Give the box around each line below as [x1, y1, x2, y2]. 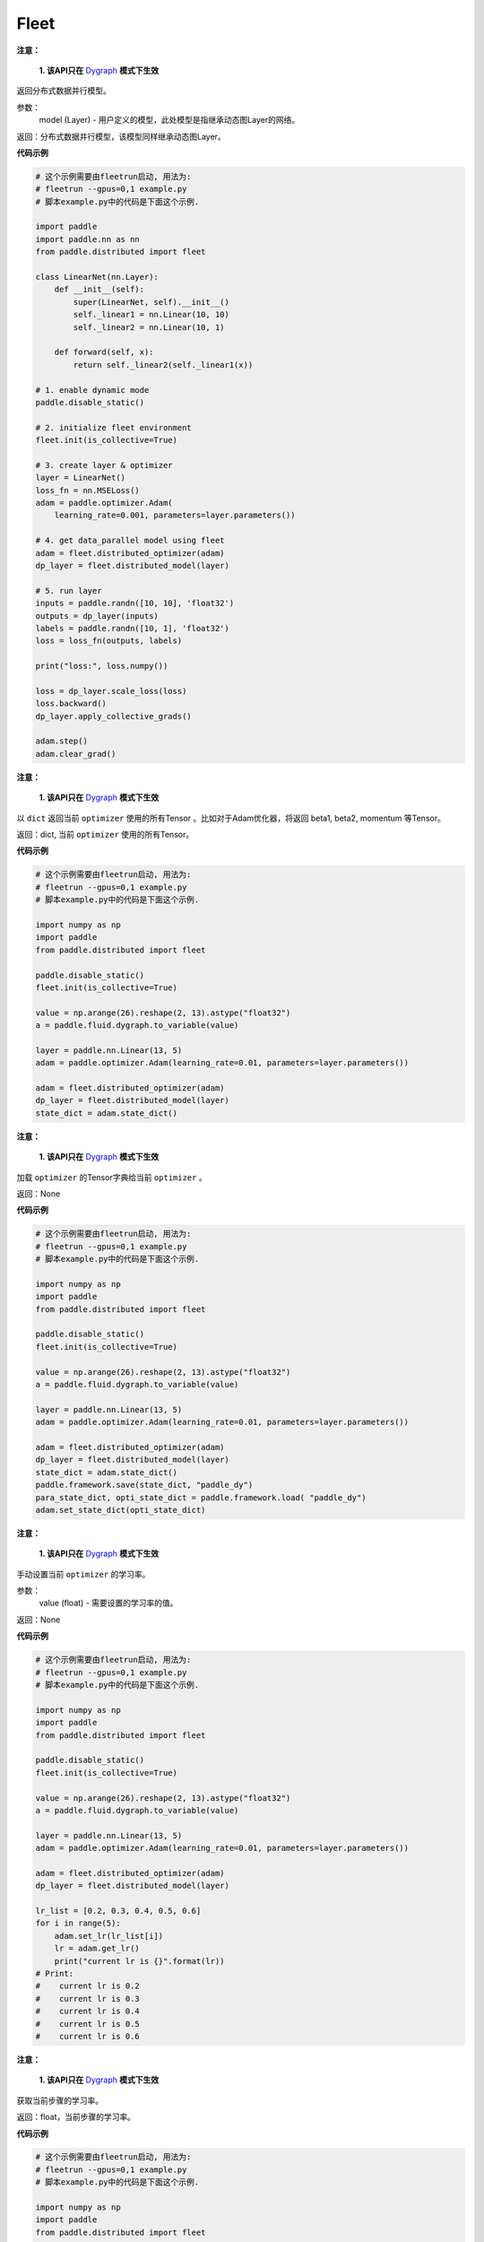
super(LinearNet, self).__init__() [73, 297, 230, 307]
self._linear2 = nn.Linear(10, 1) [73, 322, 225, 332]
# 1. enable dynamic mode [35, 385, 150, 395]
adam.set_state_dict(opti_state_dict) [35, 1505, 206, 1515]
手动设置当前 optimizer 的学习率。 [16, 1569, 151, 1579]
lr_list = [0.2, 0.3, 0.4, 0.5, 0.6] [35, 1906, 202, 1916]
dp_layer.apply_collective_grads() [35, 711, 192, 721]
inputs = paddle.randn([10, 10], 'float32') [35, 598, 235, 609]
